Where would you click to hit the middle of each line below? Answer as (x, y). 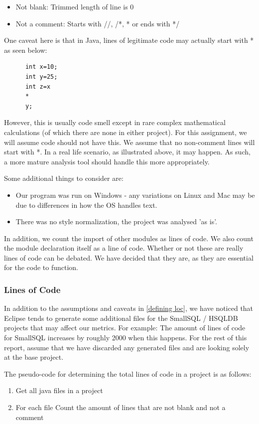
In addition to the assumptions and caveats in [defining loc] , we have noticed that (129, 308)
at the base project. (34, 357)
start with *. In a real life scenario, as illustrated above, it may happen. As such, (127, 152)
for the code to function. (41, 267)
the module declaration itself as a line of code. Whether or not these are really (124, 248)
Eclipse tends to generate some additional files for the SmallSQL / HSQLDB (121, 318)
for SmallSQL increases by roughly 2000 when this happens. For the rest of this (126, 338)
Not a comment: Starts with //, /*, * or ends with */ (98, 23)
